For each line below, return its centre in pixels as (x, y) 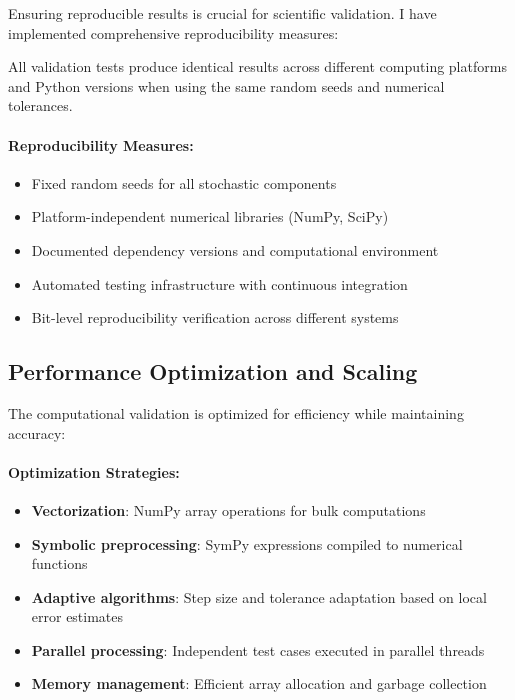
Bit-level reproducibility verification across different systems (215, 317)
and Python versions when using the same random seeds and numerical (226, 85)
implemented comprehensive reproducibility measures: (173, 32)
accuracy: (37, 432)
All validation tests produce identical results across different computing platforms (257, 66)
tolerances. (40, 105)
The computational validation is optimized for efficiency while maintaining (236, 412)
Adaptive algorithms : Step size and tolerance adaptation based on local (259, 596)
